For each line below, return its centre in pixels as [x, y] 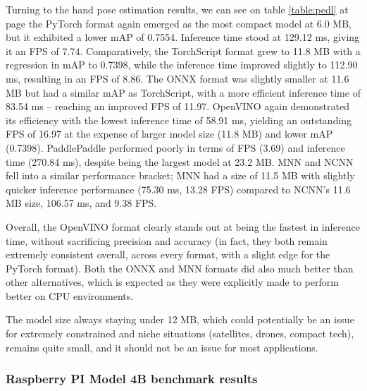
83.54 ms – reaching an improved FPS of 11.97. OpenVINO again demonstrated [178, 106]
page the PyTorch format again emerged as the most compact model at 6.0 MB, [179, 23]
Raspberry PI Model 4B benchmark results [132, 379]
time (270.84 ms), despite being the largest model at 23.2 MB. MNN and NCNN [180, 161]
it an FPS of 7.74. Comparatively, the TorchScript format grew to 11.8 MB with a [183, 50]
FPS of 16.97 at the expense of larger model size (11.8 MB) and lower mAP [169, 134]
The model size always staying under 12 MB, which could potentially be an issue [180, 319]
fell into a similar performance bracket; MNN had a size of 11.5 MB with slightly [180, 175]
